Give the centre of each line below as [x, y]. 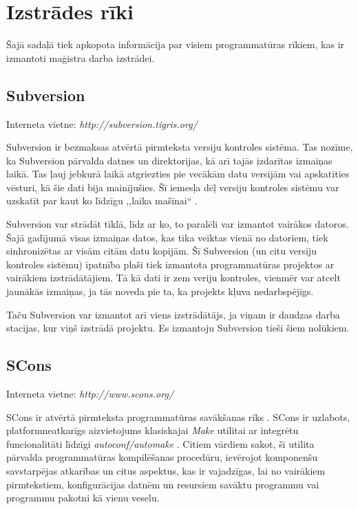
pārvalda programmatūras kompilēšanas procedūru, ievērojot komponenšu [162, 457]
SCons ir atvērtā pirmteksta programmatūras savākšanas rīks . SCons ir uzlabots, [178, 416]
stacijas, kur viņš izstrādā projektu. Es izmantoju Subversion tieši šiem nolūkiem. [178, 328]
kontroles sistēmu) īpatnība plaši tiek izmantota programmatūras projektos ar [170, 264]
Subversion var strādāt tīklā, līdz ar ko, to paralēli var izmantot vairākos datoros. [178, 224]
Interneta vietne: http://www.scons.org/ [90, 394]
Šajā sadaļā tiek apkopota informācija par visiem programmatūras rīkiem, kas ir [176, 44]
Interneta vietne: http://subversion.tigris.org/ [102, 123]
